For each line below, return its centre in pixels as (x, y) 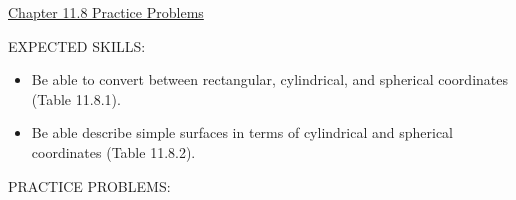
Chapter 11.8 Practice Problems (106, 12)
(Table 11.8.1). (76, 98)
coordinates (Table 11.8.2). (113, 151)
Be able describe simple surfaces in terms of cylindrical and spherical (242, 132)
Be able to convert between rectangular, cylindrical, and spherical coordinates (269, 79)
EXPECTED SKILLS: (77, 45)
